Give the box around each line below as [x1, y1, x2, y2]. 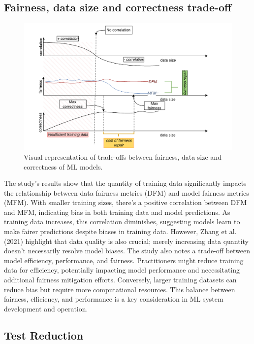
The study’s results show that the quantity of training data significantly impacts [4, 178, 247, 188]
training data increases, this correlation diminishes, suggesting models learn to [4, 216, 240, 227]
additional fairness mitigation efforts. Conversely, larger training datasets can [4, 275, 237, 285]
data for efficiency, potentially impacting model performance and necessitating [4, 265, 240, 275]
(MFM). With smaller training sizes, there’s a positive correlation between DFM [4, 197, 247, 207]
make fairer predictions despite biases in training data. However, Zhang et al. [4, 226, 237, 237]
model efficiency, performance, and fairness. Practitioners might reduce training [4, 255, 244, 265]
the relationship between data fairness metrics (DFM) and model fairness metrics [4, 187, 249, 198]
